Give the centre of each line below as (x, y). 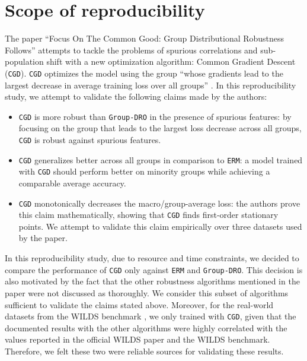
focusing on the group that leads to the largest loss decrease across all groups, (160, 128)
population (24, 61)
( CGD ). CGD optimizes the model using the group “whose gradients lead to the (144, 73)
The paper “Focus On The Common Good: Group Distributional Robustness (145, 38)
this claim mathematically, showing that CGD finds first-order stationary (148, 215)
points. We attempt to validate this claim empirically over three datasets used (160, 226)
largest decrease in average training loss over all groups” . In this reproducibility (151, 85)
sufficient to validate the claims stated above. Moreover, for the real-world (139, 304)
